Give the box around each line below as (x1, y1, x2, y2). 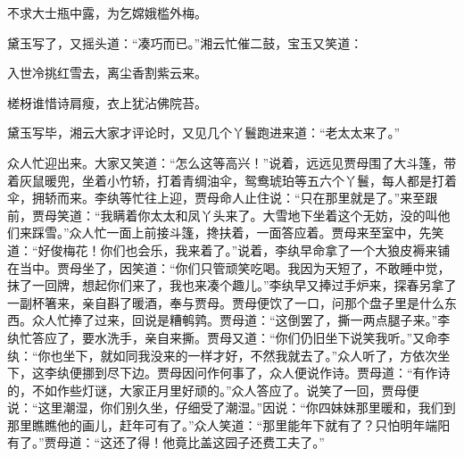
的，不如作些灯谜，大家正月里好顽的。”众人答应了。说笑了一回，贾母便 (7, 380, 419, 399)
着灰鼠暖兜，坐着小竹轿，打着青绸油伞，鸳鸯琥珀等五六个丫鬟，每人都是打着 (7, 170, 457, 189)
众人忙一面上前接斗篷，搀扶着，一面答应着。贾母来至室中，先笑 (69, 223, 444, 242)
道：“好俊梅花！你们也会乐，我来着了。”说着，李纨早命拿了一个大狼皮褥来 (7, 240, 438, 259)
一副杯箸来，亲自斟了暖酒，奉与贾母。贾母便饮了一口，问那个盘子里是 (7, 293, 419, 312)
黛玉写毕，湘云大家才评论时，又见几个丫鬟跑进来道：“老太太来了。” (7, 123, 401, 142)
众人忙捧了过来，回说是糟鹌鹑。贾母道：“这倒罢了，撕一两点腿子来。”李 (31, 311, 451, 329)
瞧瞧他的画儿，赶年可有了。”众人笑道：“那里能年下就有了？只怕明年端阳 (31, 415, 451, 434)
